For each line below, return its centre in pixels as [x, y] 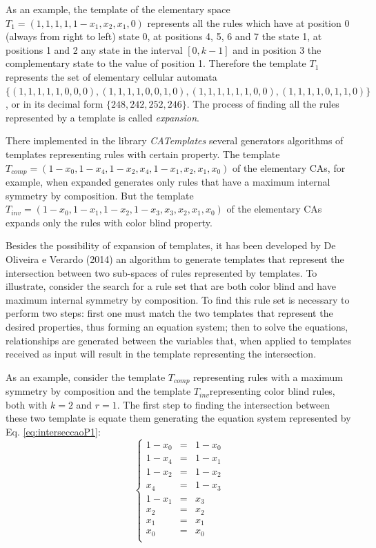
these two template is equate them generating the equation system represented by [178, 418]
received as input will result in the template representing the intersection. [161, 354]
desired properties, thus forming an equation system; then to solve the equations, [177, 326]
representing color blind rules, [272, 391]
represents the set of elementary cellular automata [111, 76]
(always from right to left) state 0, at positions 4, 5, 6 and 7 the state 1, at [164, 36]
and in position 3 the [277, 49]
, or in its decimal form [55, 104]
